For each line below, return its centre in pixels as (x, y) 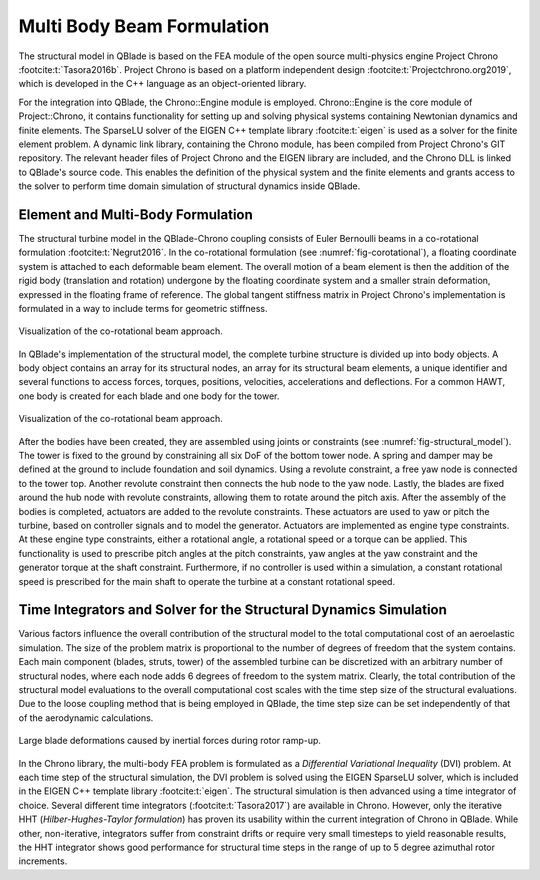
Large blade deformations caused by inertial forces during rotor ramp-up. (170, 741)
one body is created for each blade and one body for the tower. (149, 396)
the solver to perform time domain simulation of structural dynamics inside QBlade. (189, 186)
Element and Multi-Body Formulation (136, 214)
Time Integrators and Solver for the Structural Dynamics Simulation (232, 610)
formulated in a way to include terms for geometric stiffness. (143, 308)
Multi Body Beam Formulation (144, 26)
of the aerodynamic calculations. (86, 717)
